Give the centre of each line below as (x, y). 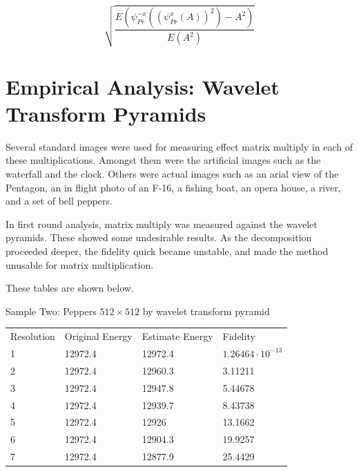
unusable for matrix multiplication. (80, 264)
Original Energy (98, 336)
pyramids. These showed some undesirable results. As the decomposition (159, 237)
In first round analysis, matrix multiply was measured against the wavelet (162, 224)
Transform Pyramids (106, 113)
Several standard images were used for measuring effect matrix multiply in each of (179, 146)
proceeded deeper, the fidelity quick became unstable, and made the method (167, 251)
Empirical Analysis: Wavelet (143, 86)
